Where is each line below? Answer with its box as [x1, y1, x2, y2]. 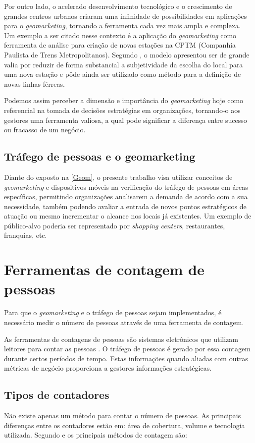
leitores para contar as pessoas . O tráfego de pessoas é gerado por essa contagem [4, 343, 251, 354]
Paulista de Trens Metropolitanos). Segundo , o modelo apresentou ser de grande [4, 49, 250, 59]
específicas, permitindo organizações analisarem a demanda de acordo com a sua [4, 191, 248, 202]
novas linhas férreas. [4, 78, 65, 89]
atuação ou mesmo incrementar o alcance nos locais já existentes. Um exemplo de [4, 211, 252, 221]
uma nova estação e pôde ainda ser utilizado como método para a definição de [4, 69, 241, 79]
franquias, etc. [4, 230, 47, 240]
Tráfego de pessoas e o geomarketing [4, 149, 196, 164]
